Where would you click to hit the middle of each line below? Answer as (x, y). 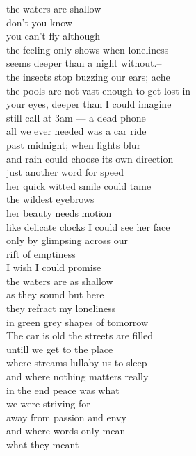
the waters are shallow (54, 8)
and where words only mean (66, 431)
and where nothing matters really (77, 376)
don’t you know (39, 22)
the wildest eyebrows (50, 199)
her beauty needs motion (59, 212)
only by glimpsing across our (67, 240)
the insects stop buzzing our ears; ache (88, 76)
